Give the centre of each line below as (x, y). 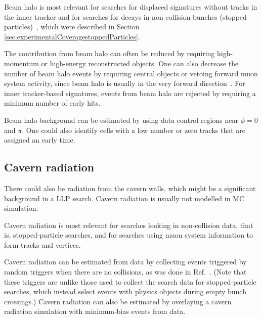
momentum (21, 63)
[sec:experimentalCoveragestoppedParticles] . (72, 36)
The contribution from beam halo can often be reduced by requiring (110, 53)
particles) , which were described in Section (72, 27)
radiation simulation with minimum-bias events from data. (95, 311)
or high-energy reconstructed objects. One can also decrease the (140, 63)
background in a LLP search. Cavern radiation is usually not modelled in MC (124, 198)
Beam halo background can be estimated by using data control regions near (121, 120)
